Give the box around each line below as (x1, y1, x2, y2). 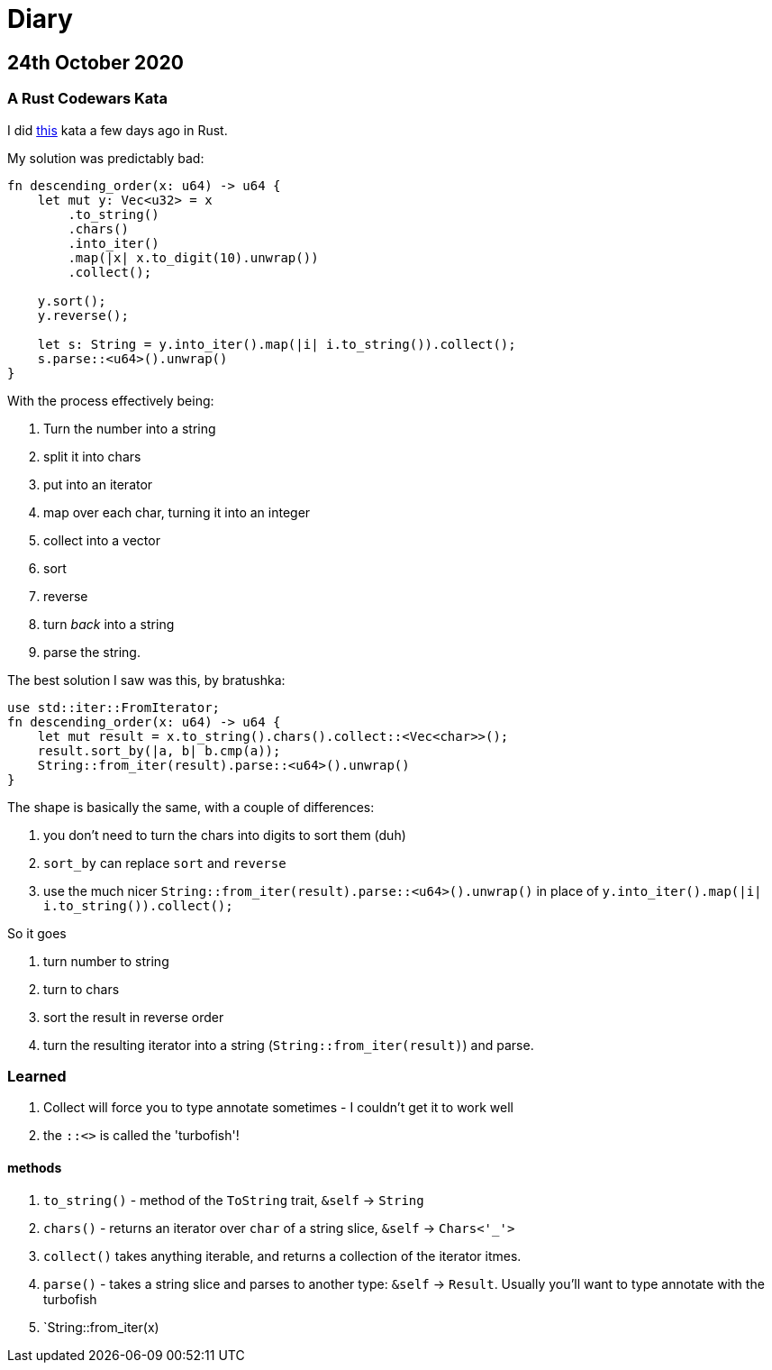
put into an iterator (43, 476, 153, 492)
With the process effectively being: (7, 392, 214, 408)
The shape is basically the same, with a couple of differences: (7, 799, 375, 815)
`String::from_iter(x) (43, 1319, 159, 1335)
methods (7, 1159, 62, 1175)
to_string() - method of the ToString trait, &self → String (43, 1192, 424, 1208)
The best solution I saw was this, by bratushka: (7, 671, 286, 688)
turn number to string (43, 953, 169, 969)
